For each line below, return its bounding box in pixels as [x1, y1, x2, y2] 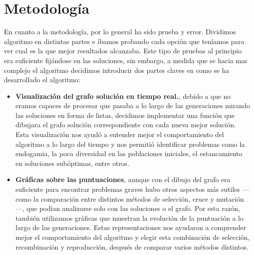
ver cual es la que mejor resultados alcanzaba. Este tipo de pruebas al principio [4, 46, 242, 56]
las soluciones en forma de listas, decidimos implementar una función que [15, 110, 235, 120]
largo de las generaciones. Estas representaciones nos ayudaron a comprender [15, 222, 246, 232]
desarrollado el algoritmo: [4, 74, 80, 85]
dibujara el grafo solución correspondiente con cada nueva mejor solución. [15, 119, 236, 130]
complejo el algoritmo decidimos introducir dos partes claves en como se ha [4, 65, 230, 75]
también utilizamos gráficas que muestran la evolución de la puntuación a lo [15, 212, 244, 223]
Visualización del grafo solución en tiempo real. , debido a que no [15, 91, 231, 101]
